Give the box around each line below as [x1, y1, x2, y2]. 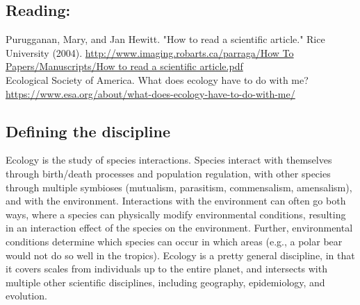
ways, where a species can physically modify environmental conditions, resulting [6, 207, 346, 221]
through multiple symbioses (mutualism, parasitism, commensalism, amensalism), [6, 180, 352, 194]
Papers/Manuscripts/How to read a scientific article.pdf [6, 59, 243, 73]
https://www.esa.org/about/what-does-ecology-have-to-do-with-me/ [6, 86, 295, 101]
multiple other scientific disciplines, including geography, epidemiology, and [6, 274, 325, 289]
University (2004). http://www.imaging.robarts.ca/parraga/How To [6, 45, 294, 60]
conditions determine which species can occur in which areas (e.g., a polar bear [6, 234, 343, 248]
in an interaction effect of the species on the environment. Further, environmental [6, 220, 353, 235]
